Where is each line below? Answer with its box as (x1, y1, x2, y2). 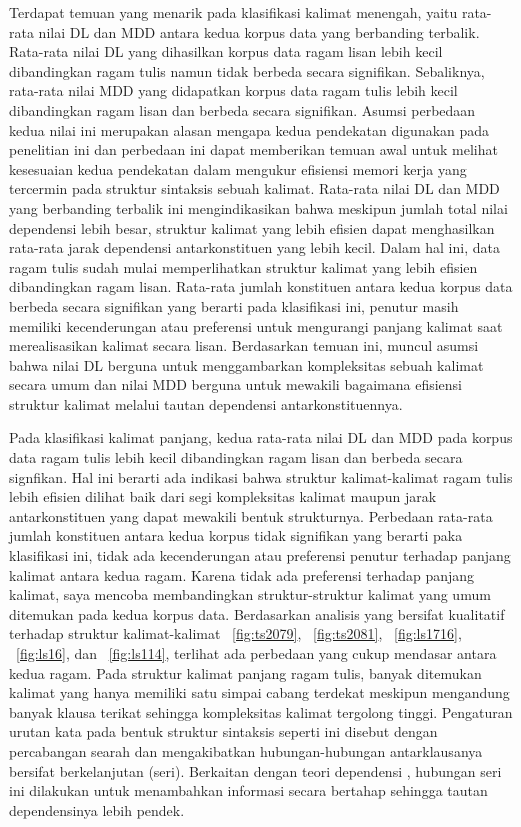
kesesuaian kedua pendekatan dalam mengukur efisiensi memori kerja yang (9, 158, 467, 179)
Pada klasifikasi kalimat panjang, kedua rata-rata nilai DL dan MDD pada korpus (9, 427, 513, 448)
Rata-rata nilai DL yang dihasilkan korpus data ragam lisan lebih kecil (9, 41, 443, 62)
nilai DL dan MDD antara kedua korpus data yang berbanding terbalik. (38, 21, 480, 42)
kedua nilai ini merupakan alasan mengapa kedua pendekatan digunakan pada (9, 119, 490, 140)
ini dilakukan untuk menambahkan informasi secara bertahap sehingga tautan (9, 780, 488, 801)
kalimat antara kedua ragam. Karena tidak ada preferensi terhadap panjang (9, 564, 475, 585)
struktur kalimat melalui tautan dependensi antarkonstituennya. (9, 393, 403, 414)
